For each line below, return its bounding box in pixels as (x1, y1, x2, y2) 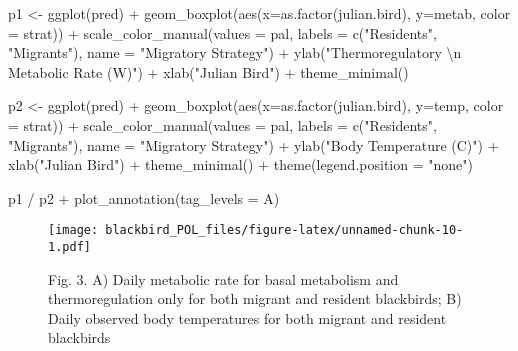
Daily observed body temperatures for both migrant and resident (48, 307, 447, 328)
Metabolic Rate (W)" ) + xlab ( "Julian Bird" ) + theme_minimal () (8, 61, 409, 82)
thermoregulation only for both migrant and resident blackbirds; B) (48, 288, 462, 309)
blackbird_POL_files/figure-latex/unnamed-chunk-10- (105, 223, 464, 238)
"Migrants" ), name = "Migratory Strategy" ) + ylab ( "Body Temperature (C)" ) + (8, 134, 499, 155)
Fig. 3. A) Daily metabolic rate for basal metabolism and (48, 268, 399, 289)
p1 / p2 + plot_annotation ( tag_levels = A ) (8, 187, 280, 208)
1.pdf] (48, 240, 91, 254)
